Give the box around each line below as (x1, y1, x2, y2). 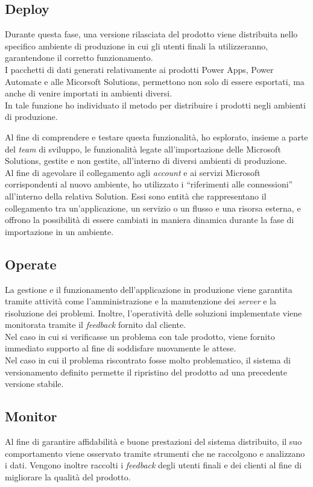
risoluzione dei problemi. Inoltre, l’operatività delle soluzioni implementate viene (5, 306, 302, 319)
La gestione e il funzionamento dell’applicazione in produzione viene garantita (5, 283, 292, 295)
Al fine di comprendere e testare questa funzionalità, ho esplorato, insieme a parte (5, 130, 308, 143)
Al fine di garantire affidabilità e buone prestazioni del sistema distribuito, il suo (5, 435, 302, 448)
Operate (5, 254, 57, 273)
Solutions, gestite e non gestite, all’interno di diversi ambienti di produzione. (5, 154, 287, 167)
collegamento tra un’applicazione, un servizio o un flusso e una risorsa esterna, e (5, 201, 301, 214)
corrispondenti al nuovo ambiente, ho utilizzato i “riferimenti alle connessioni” (5, 178, 293, 190)
